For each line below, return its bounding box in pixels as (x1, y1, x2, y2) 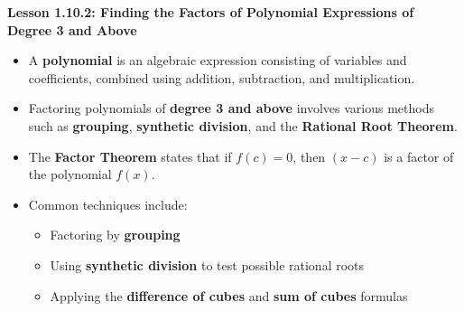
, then (292, 146, 326, 165)
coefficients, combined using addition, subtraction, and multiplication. (28, 68, 415, 87)
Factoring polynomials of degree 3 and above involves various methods (28, 99, 434, 118)
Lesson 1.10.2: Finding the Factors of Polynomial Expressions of (7, 3, 414, 21)
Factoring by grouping (50, 225, 181, 244)
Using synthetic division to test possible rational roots (50, 255, 365, 274)
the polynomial (28, 165, 112, 184)
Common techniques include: (28, 194, 188, 213)
